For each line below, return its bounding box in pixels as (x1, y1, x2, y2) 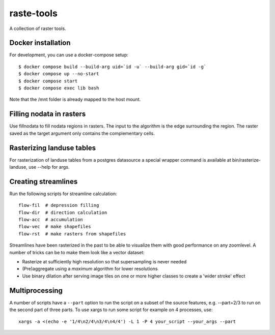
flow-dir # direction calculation (18, 209, 107, 216)
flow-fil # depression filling (18, 202, 99, 208)
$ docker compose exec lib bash (18, 85, 99, 91)
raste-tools (9, 8, 58, 19)
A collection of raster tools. (9, 25, 66, 32)
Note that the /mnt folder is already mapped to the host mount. (9, 97, 141, 103)
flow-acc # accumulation (18, 217, 84, 223)
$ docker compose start (18, 78, 78, 84)
